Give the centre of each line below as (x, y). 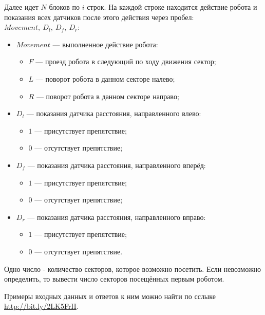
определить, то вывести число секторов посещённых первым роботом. (114, 279)
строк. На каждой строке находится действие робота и (172, 7)
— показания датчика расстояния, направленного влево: (114, 113)
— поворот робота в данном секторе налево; (105, 78)
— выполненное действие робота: (105, 44)
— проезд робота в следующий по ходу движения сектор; (126, 61)
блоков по (64, 7)
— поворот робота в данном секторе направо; (108, 96)
